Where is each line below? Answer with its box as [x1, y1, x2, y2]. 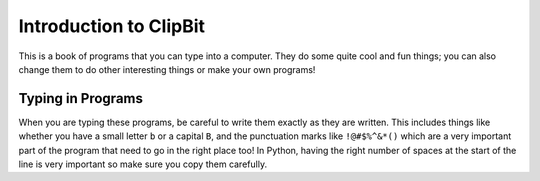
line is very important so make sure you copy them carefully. [18, 158, 268, 170]
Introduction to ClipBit [18, 15, 205, 37]
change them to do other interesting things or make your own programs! [18, 63, 316, 75]
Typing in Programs [18, 90, 144, 107]
